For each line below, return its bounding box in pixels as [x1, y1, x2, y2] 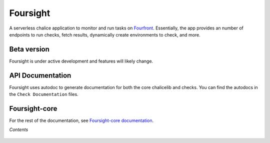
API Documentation [9, 71, 71, 79]
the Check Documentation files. [9, 91, 78, 97]
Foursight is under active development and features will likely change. [9, 58, 153, 64]
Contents [9, 126, 28, 132]
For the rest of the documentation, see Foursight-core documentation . [9, 117, 154, 123]
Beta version [9, 45, 50, 53]
